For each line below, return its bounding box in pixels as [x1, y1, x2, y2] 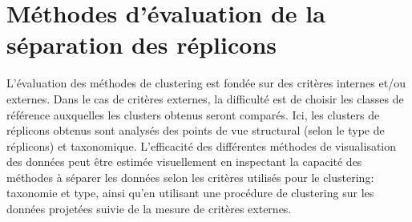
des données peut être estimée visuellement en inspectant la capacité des [6, 153, 362, 170]
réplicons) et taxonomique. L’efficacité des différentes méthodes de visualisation [6, 137, 397, 154]
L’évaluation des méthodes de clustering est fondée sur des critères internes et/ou [6, 75, 406, 91]
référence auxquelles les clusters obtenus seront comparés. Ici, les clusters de [6, 106, 380, 123]
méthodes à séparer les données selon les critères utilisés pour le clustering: [6, 168, 374, 185]
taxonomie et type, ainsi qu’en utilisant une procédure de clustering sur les [6, 184, 374, 201]
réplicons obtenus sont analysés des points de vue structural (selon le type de [6, 122, 385, 139]
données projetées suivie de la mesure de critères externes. [6, 200, 292, 217]
